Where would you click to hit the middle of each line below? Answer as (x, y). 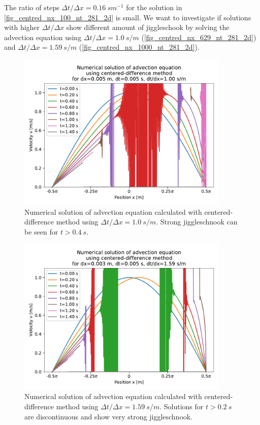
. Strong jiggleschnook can (197, 222)
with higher (22, 27)
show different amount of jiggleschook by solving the (148, 27)
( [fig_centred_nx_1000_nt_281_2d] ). (139, 47)
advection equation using (43, 37)
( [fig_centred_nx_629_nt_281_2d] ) (199, 37)
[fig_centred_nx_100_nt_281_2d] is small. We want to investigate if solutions (128, 17)
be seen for (41, 231)
